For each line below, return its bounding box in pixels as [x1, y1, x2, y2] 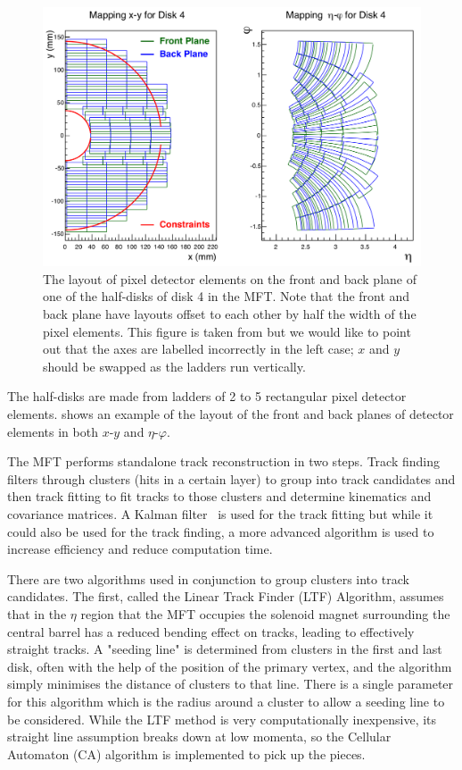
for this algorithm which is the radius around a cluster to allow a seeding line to [7, 691, 445, 710]
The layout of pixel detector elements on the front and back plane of [43, 269, 417, 288]
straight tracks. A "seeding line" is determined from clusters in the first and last [7, 640, 442, 658]
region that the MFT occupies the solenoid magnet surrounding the [80, 604, 450, 623]
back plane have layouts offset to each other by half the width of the [43, 305, 417, 323]
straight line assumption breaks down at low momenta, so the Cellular [7, 727, 392, 746]
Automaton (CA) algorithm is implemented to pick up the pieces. [7, 744, 366, 763]
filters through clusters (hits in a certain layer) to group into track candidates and [7, 469, 456, 488]
